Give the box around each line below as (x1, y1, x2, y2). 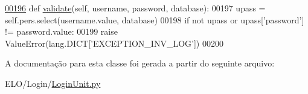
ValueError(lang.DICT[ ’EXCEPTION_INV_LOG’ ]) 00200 (5, 37, 223, 49)
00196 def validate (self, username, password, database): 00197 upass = (5, 2, 266, 14)
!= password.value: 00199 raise (5, 25, 118, 38)
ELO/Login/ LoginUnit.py (5, 77, 101, 89)
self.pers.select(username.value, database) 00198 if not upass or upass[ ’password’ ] (5, 13, 304, 26)
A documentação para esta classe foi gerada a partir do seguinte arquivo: (5, 57, 275, 69)
